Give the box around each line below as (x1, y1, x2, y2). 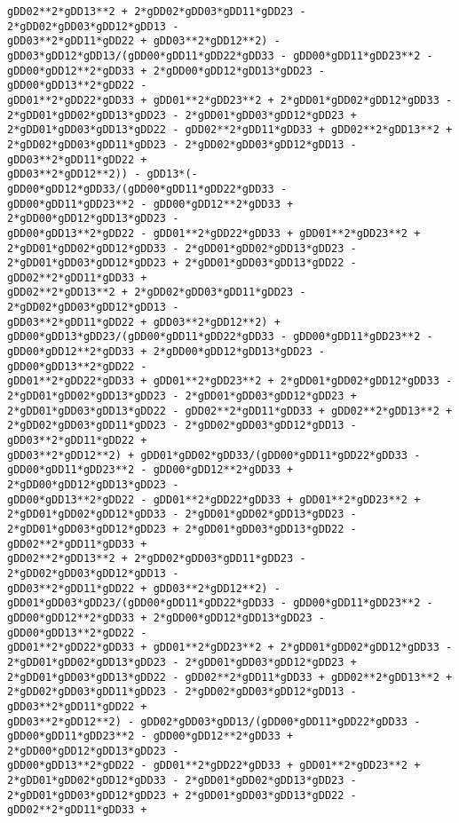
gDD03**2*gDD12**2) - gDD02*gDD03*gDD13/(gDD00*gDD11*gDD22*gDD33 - (7, 715, 421, 728)
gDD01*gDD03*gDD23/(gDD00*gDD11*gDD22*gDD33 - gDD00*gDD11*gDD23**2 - (7, 597, 433, 610)
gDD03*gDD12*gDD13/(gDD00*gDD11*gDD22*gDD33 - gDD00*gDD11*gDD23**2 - (7, 49, 433, 62)
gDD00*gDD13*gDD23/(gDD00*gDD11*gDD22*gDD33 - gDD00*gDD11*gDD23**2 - (7, 330, 433, 344)
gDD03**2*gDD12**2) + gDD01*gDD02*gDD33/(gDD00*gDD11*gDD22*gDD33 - (7, 448, 421, 462)
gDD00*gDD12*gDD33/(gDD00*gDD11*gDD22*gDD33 (7, 182, 274, 195)
